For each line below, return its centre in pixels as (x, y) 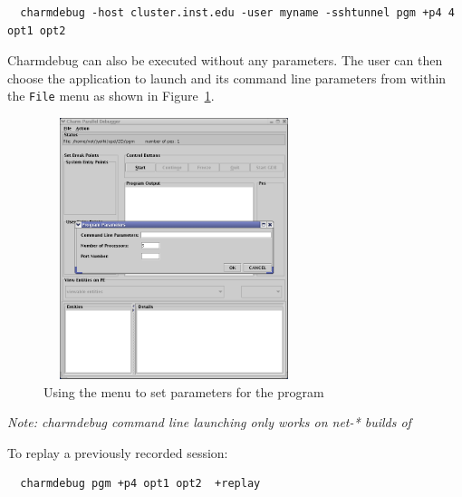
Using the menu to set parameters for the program (184, 391)
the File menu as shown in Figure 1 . (111, 96)
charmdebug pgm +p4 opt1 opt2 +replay (140, 484)
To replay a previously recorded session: (118, 452)
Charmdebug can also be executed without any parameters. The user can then (225, 60)
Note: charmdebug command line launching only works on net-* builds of (209, 422)
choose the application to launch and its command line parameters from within (227, 78)
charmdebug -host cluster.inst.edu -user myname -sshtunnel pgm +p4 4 (237, 13)
